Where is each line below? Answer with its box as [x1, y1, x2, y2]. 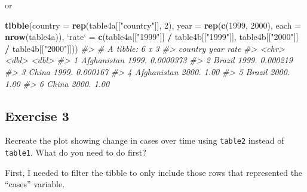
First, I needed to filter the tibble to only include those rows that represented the [5, 166, 303, 178]
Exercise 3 [5, 106, 69, 125]
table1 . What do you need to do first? [5, 146, 146, 159]
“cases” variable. [5, 178, 65, 190]
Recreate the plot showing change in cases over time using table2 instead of [5, 134, 284, 147]
